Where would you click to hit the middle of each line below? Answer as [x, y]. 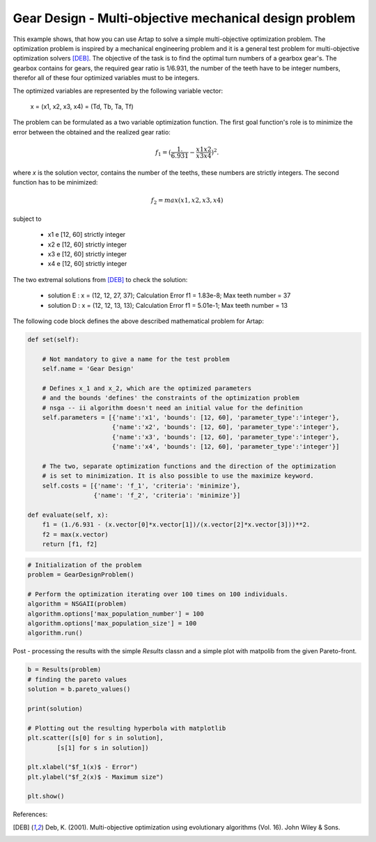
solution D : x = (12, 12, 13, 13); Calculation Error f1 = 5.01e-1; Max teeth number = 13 [168, 305]
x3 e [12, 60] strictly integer [87, 254]
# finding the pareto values [77, 679]
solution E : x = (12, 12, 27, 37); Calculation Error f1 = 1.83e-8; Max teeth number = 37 [169, 295]
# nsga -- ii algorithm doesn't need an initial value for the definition [172, 408]
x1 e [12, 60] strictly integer [87, 235]
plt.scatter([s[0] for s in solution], [95, 738]
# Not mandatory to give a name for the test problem [136, 359]
